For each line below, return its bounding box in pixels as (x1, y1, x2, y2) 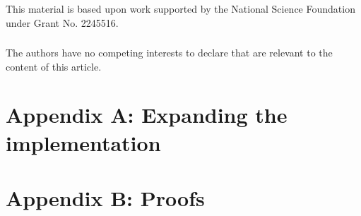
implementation (6, 128, 161, 157)
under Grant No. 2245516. (6, 15, 119, 30)
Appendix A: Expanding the (6, 100, 288, 129)
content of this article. (6, 59, 102, 73)
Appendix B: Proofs (6, 183, 205, 212)
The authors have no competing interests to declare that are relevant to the (6, 45, 333, 60)
